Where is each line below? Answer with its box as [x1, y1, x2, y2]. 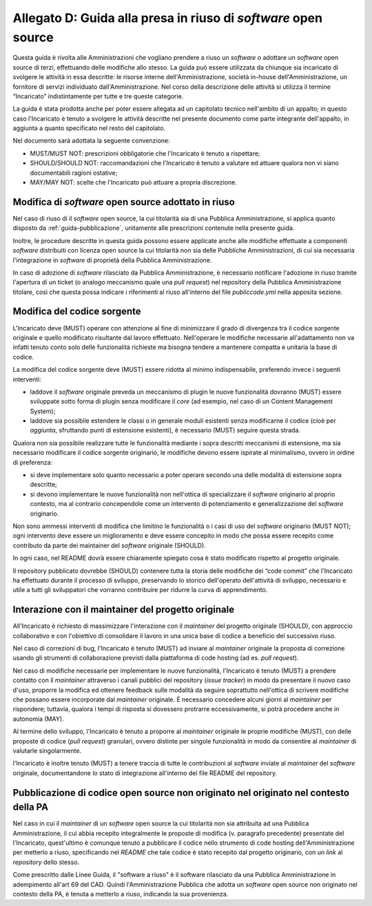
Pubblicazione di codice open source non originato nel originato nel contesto [12, 787, 350, 799]
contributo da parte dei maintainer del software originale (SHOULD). [12, 541, 206, 549]
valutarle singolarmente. [12, 746, 82, 755]
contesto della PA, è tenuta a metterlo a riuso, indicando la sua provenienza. [12, 889, 229, 898]
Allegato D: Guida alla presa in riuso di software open [12, 10, 323, 25]
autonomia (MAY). [12, 715, 65, 723]
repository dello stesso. [12, 858, 80, 866]
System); [30, 407, 56, 415]
